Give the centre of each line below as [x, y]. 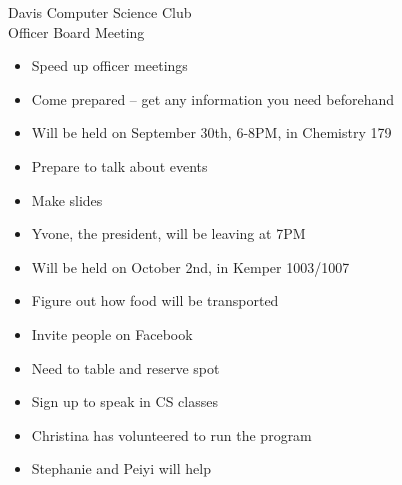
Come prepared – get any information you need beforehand [213, 98]
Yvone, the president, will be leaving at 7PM [168, 233]
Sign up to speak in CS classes [124, 401]
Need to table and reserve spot [125, 367]
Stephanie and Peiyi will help [121, 468]
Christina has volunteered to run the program [171, 434]
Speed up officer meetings [109, 65]
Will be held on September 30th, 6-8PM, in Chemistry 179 [211, 132]
